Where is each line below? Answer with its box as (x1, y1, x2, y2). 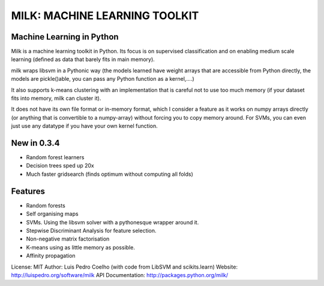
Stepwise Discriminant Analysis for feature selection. (26, 227, 157, 234)
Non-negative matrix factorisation (26, 235, 110, 242)
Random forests (26, 202, 65, 209)
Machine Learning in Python (11, 32, 119, 42)
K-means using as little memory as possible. (26, 244, 135, 251)
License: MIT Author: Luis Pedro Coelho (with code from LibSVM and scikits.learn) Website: (11, 263, 238, 270)
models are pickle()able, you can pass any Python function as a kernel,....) (11, 75, 194, 83)
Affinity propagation (26, 252, 76, 260)
